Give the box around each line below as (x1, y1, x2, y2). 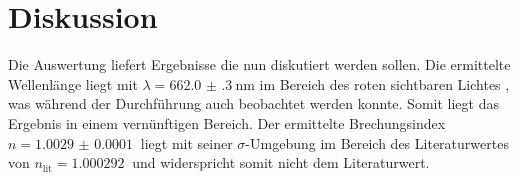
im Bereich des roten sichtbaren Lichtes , (259, 73, 510, 94)
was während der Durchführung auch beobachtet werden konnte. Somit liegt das (8, 93, 499, 114)
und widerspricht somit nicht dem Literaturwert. (132, 152, 430, 173)
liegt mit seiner (140, 132, 233, 153)
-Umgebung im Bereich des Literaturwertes (245, 132, 509, 153)
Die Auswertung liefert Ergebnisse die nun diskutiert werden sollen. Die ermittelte (8, 54, 511, 75)
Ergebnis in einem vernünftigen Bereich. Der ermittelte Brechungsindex (8, 112, 446, 133)
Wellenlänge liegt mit (8, 73, 138, 94)
